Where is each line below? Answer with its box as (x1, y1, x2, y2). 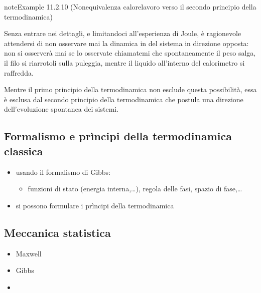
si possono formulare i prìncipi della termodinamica (16, 200, 174, 210)
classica (4, 143, 43, 158)
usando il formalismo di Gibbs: (16, 166, 111, 177)
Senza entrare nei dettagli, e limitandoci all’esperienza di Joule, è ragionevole (4, 28, 241, 39)
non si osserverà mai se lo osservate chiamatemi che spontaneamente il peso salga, (4, 48, 256, 58)
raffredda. (4, 67, 34, 78)
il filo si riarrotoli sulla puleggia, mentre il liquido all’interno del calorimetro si (4, 57, 245, 68)
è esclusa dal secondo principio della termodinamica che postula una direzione (4, 94, 243, 104)
